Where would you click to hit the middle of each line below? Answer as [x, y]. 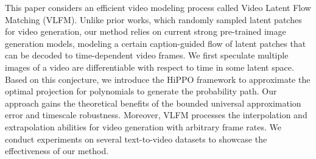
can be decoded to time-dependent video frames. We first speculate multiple [147, 55]
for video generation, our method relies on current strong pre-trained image [146, 31]
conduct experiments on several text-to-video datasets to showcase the [136, 139]
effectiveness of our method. [57, 151]
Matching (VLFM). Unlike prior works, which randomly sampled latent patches [153, 19]
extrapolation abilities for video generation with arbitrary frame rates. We [143, 126]
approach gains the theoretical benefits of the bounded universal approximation [153, 103]
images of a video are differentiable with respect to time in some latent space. [149, 67]
